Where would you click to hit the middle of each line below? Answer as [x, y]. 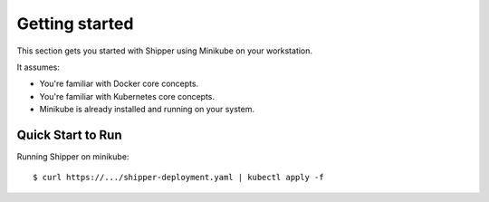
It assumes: [38, 67]
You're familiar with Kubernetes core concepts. [127, 96]
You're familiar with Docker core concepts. [119, 84]
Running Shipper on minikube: [73, 157]
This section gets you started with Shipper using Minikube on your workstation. [164, 51]
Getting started [75, 24]
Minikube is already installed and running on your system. [147, 110]
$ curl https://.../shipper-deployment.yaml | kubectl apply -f [179, 178]
